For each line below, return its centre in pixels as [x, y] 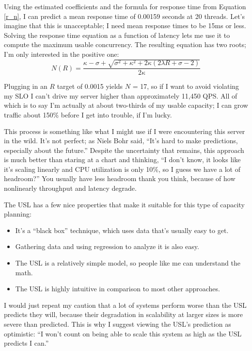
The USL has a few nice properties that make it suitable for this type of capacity [124, 204]
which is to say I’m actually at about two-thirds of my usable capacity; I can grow [126, 105]
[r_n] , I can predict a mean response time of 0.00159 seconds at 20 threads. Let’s [124, 16]
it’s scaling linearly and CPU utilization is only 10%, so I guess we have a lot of [122, 169]
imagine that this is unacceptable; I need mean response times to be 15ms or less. [125, 25]
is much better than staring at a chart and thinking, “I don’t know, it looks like [122, 159]
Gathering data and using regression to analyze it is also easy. [107, 246]
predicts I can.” [26, 343]
